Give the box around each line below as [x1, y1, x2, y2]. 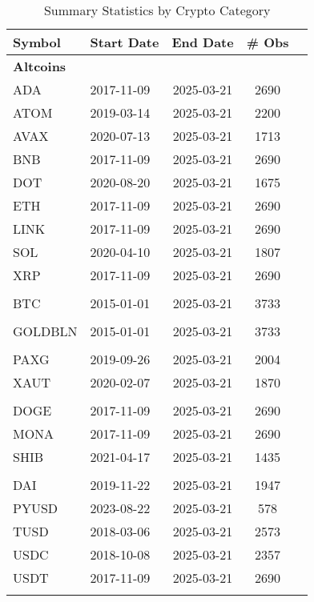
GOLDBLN [13, 322, 78, 340]
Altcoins [13, 57, 66, 75]
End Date [171, 33, 234, 51]
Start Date [90, 33, 159, 51]
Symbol [13, 33, 61, 51]
